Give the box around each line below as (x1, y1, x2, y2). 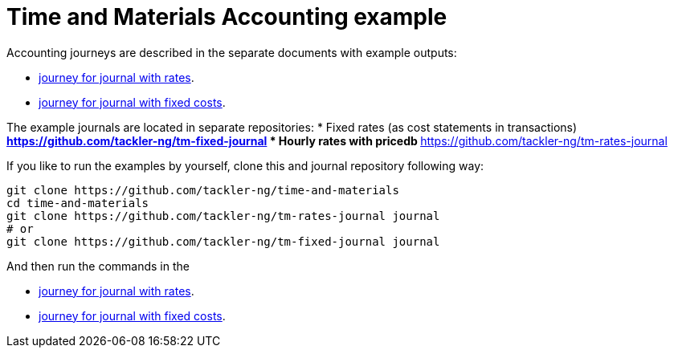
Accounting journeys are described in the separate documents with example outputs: (6, 45, 457, 59)
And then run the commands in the (6, 258, 190, 273)
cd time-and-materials (6, 196, 149, 210)
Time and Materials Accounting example (6, 3, 447, 31)
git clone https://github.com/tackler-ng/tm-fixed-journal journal (6, 234, 440, 248)
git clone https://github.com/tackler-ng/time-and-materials (6, 183, 399, 197)
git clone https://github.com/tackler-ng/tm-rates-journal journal (6, 209, 440, 222)
